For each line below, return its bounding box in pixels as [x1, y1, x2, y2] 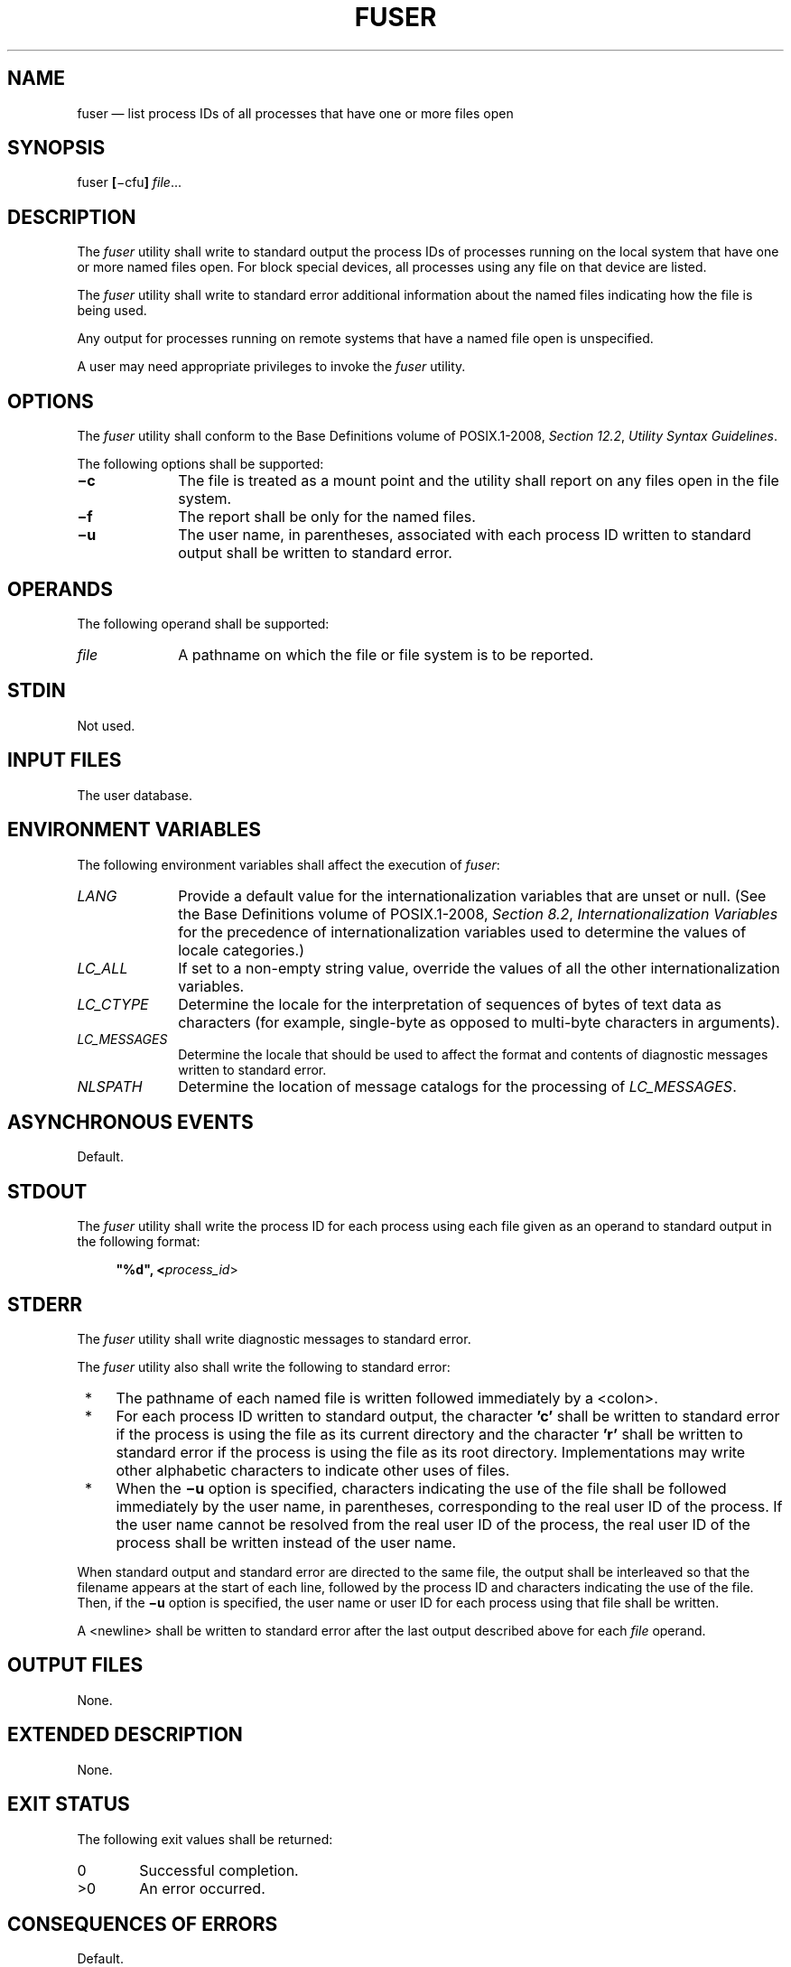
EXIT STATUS [7, 1793, 130, 1816]
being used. [77, 303, 147, 319]
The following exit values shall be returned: [77, 1831, 333, 1847]
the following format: [77, 1234, 200, 1250]
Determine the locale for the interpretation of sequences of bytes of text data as [178, 994, 721, 1013]
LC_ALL [77, 958, 128, 977]
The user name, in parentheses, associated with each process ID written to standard [178, 526, 751, 545]
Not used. [77, 717, 135, 733]
